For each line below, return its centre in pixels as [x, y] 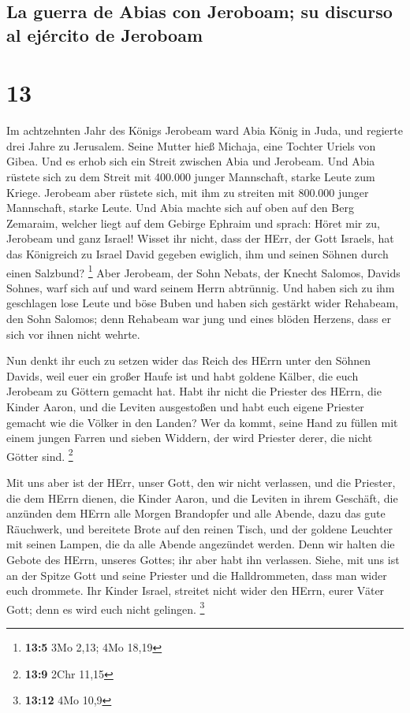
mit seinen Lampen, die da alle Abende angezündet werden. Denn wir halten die [201, 544]
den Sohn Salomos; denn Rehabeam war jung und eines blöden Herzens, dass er [199, 319]
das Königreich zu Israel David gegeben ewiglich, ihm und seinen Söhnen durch [198, 254]
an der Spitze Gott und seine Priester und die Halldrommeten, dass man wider [197, 575]
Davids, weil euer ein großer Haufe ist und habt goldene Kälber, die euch [183, 375]
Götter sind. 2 [40, 455]
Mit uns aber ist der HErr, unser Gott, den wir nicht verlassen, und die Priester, [201, 483]
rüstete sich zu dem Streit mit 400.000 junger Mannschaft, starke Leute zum [191, 177]
